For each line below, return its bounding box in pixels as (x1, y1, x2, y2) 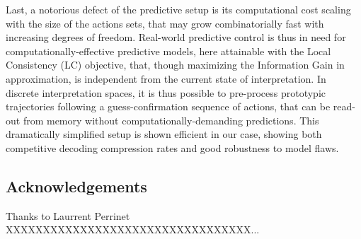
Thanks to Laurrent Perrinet (6, 208, 130, 223)
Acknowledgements (6, 175, 147, 197)
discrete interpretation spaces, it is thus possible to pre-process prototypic (6, 85, 326, 100)
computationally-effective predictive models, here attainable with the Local (6, 43, 331, 58)
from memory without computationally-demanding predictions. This (23, 112, 319, 127)
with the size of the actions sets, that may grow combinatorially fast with (6, 16, 324, 30)
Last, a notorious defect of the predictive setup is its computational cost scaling (6, 2, 351, 16)
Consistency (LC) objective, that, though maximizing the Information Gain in (6, 57, 345, 72)
